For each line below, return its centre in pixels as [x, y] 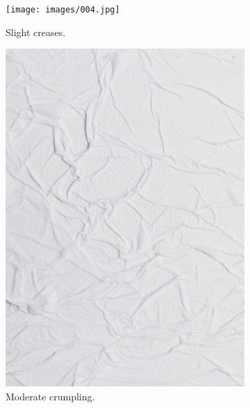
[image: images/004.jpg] [63, 10]
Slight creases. [36, 32]
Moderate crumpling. [50, 397]
